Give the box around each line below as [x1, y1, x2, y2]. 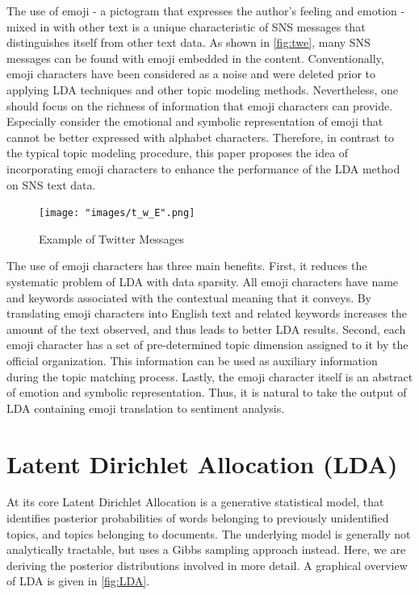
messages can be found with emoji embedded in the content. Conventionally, [6, 49, 384, 66]
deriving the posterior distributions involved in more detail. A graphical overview [6, 556, 408, 573]
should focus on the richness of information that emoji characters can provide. [6, 97, 393, 114]
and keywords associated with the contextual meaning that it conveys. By [6, 289, 372, 306]
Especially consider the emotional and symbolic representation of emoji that [6, 113, 383, 130]
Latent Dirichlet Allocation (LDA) [6, 447, 398, 480]
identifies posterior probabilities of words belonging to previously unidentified [6, 510, 389, 526]
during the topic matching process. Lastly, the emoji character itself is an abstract [6, 368, 413, 385]
